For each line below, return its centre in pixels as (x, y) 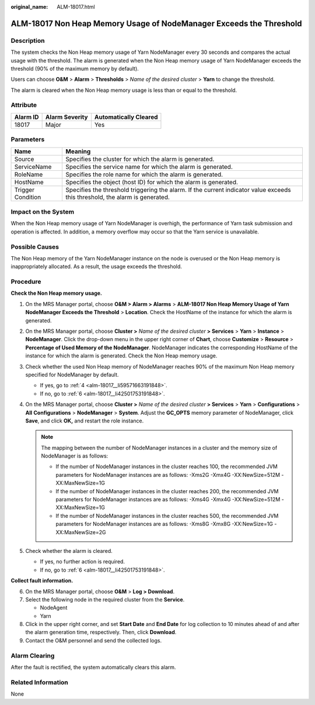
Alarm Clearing (33, 655)
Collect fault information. (42, 581)
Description (28, 40)
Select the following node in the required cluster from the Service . (105, 599)
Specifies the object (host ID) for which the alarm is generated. (152, 182)
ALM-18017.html (76, 7)
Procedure (26, 282)
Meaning (78, 151)
